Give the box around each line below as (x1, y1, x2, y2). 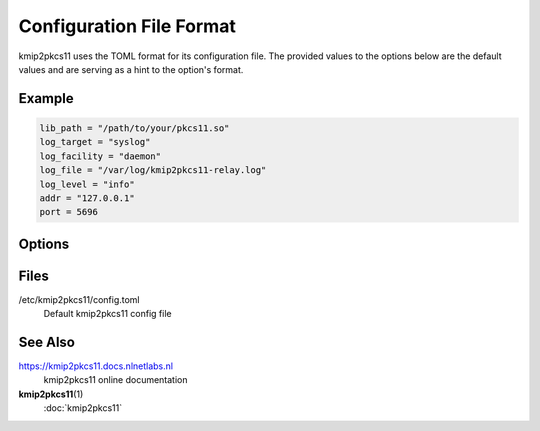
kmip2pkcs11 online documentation (43, 374, 189, 386)
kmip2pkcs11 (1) (18, 388, 84, 400)
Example (18, 90, 74, 107)
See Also (18, 334, 75, 350)
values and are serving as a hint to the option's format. (18, 63, 244, 75)
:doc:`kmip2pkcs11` (43, 402, 123, 414)
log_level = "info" (39, 178, 135, 190)
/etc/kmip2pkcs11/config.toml (18, 293, 140, 305)
